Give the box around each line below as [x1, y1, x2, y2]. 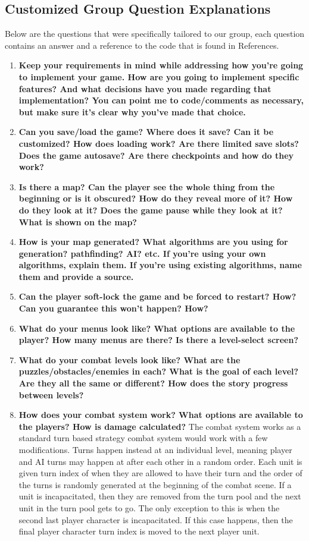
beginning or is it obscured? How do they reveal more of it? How [18, 192, 293, 205]
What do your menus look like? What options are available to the [18, 322, 295, 334]
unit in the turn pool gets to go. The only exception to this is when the [18, 501, 280, 514]
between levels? [18, 388, 84, 401]
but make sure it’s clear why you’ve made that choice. [18, 105, 246, 118]
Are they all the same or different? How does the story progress [18, 377, 288, 389]
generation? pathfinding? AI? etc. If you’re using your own [18, 247, 266, 259]
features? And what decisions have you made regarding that [18, 82, 271, 95]
